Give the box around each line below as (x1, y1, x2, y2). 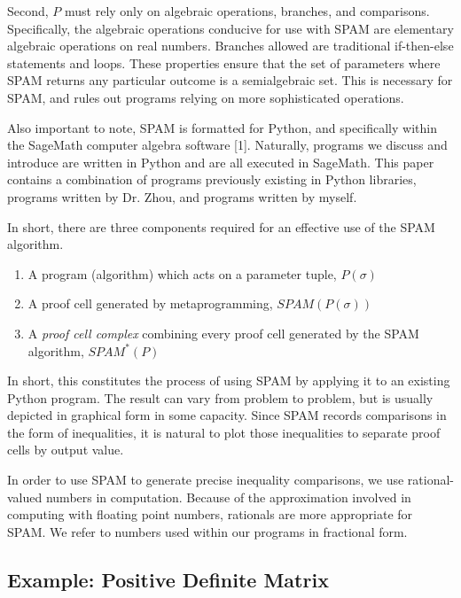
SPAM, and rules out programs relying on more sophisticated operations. (7, 88, 404, 106)
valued (7, 487, 43, 506)
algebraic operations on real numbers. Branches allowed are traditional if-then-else (7, 36, 454, 55)
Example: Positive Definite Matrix (7, 565, 329, 593)
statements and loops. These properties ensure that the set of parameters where (7, 53, 441, 72)
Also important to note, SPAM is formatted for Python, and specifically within (7, 118, 437, 136)
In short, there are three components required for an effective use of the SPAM (7, 217, 435, 236)
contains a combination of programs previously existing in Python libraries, (7, 170, 417, 189)
